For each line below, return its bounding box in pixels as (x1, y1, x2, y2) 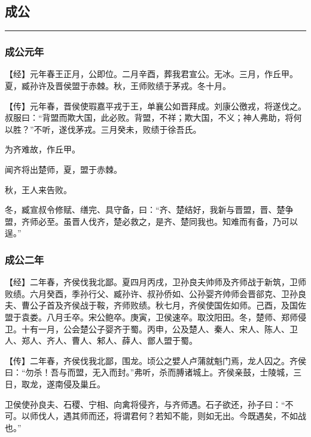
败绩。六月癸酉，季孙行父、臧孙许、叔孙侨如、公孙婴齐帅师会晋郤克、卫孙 (5, 287, 298, 300)
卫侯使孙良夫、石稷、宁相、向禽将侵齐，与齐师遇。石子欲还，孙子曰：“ (5, 398, 285, 410)
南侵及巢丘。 (54, 377, 105, 390)
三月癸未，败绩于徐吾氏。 (100, 123, 202, 135)
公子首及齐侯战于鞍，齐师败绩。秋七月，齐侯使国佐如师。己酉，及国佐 (29, 299, 306, 311)
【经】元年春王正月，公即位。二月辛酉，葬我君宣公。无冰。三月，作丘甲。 (5, 68, 298, 80)
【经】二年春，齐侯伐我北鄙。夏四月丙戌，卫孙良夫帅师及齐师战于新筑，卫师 (5, 276, 306, 288)
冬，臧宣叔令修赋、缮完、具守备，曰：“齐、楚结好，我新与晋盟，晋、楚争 (5, 203, 294, 216)
